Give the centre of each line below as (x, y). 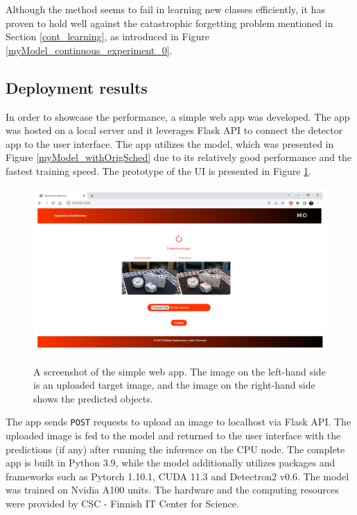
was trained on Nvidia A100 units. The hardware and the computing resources (172, 490)
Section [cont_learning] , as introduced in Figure (108, 36)
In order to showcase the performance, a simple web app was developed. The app (178, 116)
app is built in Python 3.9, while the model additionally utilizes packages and (171, 463)
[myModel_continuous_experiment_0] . (89, 50)
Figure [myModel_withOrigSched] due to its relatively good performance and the (179, 157)
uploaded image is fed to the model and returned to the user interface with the (173, 435)
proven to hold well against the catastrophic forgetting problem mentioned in (169, 23)
